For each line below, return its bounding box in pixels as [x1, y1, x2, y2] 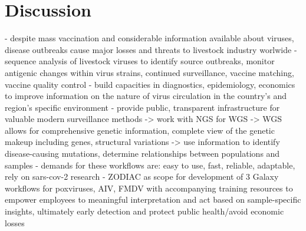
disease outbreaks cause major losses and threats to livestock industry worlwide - [5, 43, 297, 55]
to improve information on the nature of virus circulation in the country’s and [5, 90, 287, 102]
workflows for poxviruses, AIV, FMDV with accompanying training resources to [5, 181, 293, 194]
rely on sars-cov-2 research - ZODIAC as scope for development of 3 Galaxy [5, 170, 279, 183]
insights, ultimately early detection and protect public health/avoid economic [5, 205, 284, 217]
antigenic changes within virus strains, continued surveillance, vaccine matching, [5, 66, 294, 78]
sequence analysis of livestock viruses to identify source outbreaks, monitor [5, 55, 275, 67]
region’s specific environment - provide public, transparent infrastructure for [5, 101, 280, 113]
